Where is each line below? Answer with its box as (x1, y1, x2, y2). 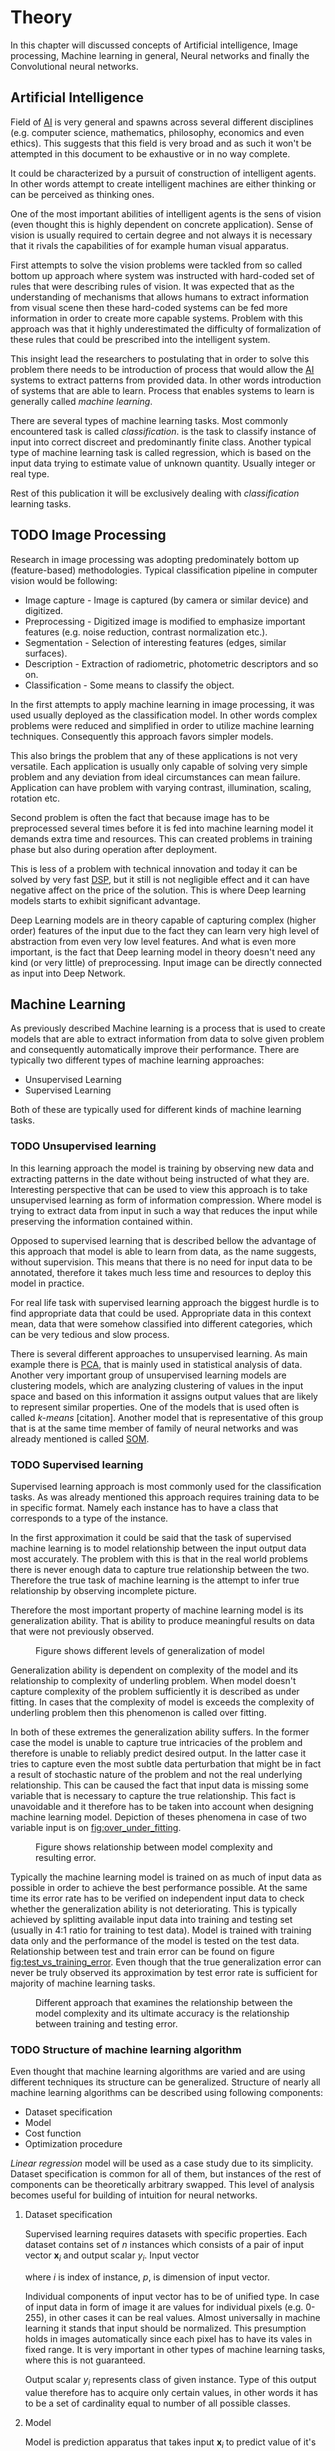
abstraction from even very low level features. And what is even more (10, 935, 297, 947)
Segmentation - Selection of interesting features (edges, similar (24, 636, 287, 648)
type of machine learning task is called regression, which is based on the (10, 446, 312, 458)
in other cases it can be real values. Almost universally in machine (49, 2312, 321, 2324)
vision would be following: (10, 574, 118, 586)
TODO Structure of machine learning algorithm (10, 2042, 242, 2056)
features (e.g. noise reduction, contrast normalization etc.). (24, 626, 268, 638)
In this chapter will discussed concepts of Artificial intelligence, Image (10, 39, 298, 51)
